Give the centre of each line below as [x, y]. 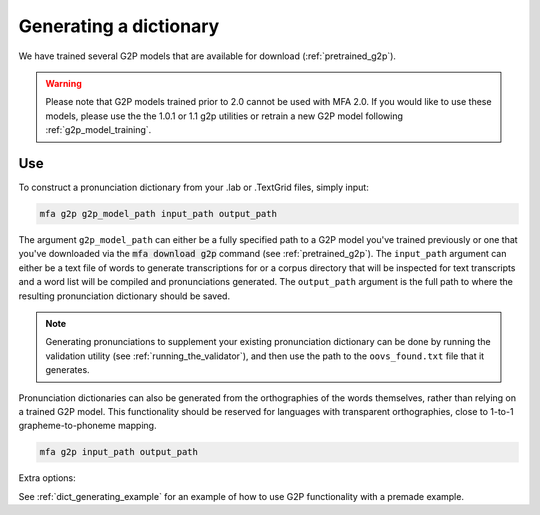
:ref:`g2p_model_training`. [98, 130]
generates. [67, 370]
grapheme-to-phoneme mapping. [87, 426]
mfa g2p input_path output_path [119, 452]
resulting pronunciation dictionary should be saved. [124, 296]
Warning [63, 83]
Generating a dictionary [119, 26]
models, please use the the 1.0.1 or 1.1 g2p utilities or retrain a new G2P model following [224, 116]
